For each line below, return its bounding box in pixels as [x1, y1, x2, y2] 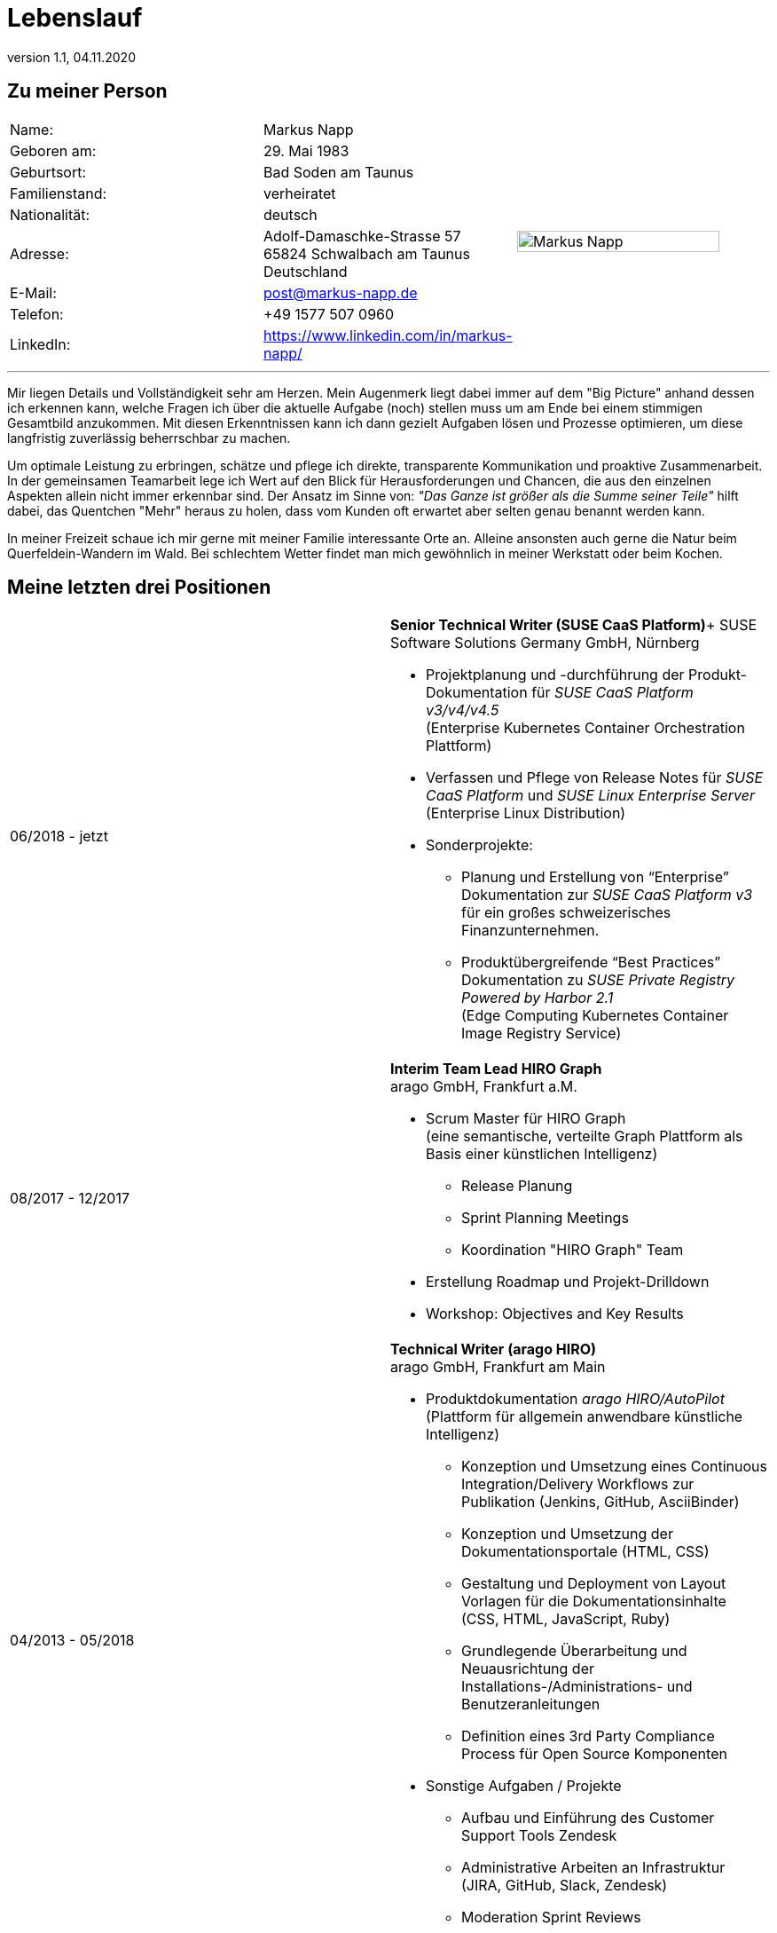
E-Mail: [10, 283, 57, 302]
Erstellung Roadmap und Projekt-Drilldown [426, 1273, 710, 1291]
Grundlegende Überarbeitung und [461, 1642, 687, 1661]
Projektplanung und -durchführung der [426, 666, 685, 684]
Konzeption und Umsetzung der [461, 1525, 673, 1543]
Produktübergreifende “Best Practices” [461, 953, 721, 972]
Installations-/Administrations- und [461, 1677, 693, 1696]
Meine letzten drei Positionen [7, 576, 271, 599]
